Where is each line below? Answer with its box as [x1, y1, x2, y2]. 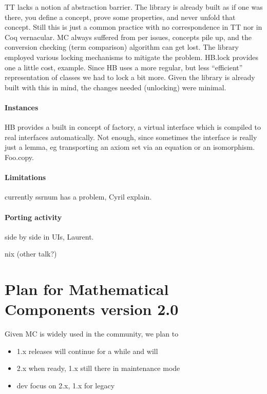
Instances [5, 102, 39, 112]
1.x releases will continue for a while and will [16, 345, 158, 356]
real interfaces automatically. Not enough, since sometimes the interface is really [5, 131, 257, 142]
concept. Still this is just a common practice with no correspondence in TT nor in [5, 22, 262, 32]
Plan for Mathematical [5, 279, 169, 300]
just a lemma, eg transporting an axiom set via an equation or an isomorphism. [5, 142, 255, 152]
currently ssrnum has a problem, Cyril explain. [5, 191, 152, 202]
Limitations [5, 172, 46, 183]
